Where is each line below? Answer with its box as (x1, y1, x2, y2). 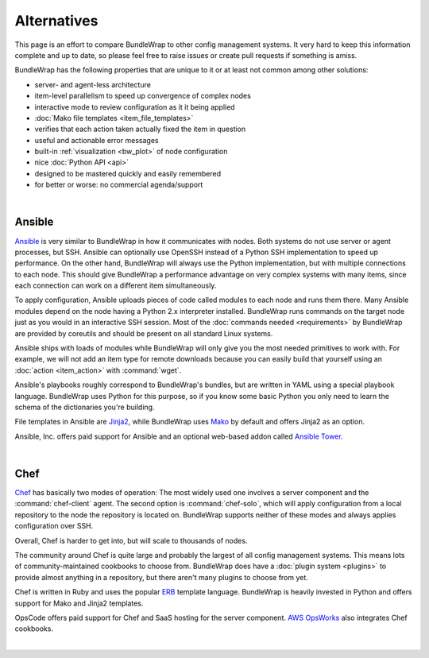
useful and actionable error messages (34, 135, 159, 145)
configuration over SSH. (14, 521, 94, 531)
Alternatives (14, 12, 99, 29)
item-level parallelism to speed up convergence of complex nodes (34, 91, 252, 101)
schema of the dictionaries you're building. (14, 402, 155, 412)
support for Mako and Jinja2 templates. (14, 598, 144, 608)
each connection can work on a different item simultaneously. (14, 281, 217, 290)
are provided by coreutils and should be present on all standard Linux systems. (14, 328, 273, 338)
